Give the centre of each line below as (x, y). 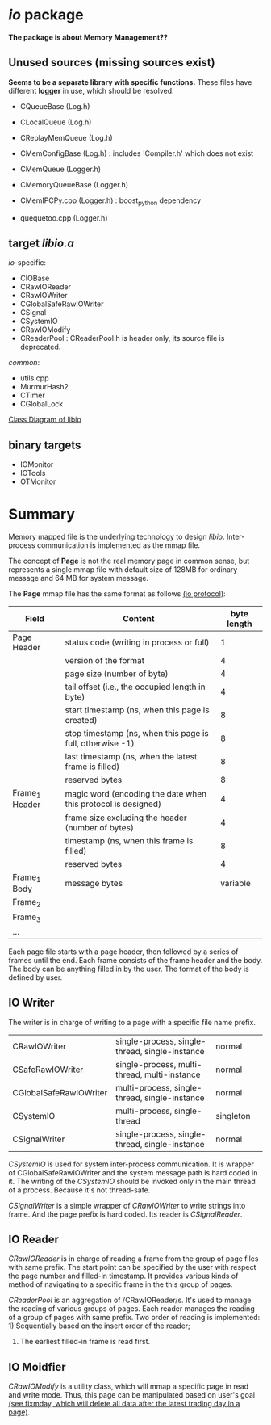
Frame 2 (27, 903)
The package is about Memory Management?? (88, 37)
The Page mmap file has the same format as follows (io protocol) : (117, 594)
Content (138, 619)
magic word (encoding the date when (136, 793)
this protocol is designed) (113, 804)
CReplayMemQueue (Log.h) (66, 137)
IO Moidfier (37, 1367)
